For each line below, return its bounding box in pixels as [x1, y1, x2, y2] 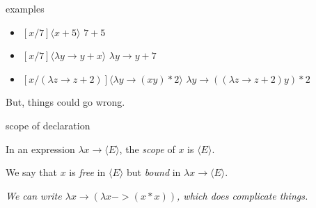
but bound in [126, 165, 181, 179]
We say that [6, 165, 57, 179]
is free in [69, 165, 106, 179]
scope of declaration [6, 118, 90, 132]
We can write [6, 188, 62, 202]
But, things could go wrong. [6, 95, 125, 109]
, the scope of [119, 141, 175, 156]
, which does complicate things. [177, 188, 308, 202]
